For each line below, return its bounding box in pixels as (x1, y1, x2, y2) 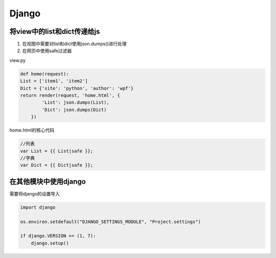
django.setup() (31, 240, 69, 246)
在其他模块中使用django (9, 177, 86, 186)
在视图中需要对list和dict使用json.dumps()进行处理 (22, 41, 127, 47)
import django (20, 204, 56, 210)
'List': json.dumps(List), (41, 100, 109, 105)
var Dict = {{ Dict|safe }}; (20, 162, 94, 168)
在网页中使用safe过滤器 (22, 48, 72, 54)
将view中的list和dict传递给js (9, 27, 100, 36)
